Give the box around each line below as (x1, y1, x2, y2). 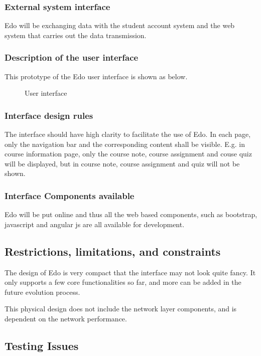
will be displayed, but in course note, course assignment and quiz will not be (5, 158, 240, 168)
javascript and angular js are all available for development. (5, 219, 185, 229)
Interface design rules (5, 109, 93, 121)
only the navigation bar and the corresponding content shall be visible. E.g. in (5, 138, 245, 149)
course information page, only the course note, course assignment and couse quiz (5, 148, 252, 159)
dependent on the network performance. (5, 313, 127, 323)
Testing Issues (5, 337, 79, 353)
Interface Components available (5, 189, 135, 202)
